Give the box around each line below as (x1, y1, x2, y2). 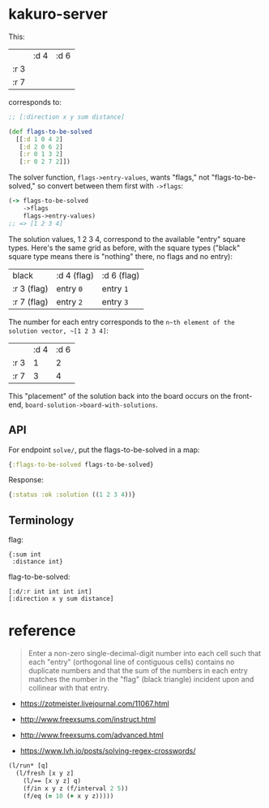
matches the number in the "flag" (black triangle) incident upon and (28, 675, 254, 684)
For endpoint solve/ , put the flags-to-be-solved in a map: (8, 444, 200, 455)
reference (8, 622, 76, 640)
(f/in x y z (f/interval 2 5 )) (23, 784, 129, 793)
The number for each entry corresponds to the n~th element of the (8, 317, 235, 326)
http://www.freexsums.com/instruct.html (19, 715, 156, 724)
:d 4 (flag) (56, 270, 95, 281)
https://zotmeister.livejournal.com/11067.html (19, 699, 170, 708)
